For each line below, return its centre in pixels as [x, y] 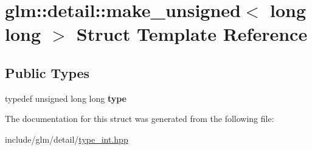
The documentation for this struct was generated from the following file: [140, 119]
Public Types [47, 72]
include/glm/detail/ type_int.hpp [67, 139]
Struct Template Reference [192, 34]
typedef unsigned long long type [66, 98]
